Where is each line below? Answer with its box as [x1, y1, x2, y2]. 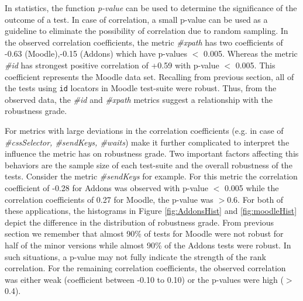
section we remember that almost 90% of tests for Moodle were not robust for [5, 227, 284, 240]
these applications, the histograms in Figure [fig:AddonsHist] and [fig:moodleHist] [5, 205, 297, 217]
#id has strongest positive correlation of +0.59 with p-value [5, 58, 219, 71]
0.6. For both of [227, 193, 284, 205]
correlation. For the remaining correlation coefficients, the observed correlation [5, 262, 286, 274]
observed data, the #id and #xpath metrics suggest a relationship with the [5, 93, 273, 105]
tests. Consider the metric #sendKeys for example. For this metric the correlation [5, 170, 298, 182]
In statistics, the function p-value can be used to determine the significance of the [5, 2, 297, 13]
